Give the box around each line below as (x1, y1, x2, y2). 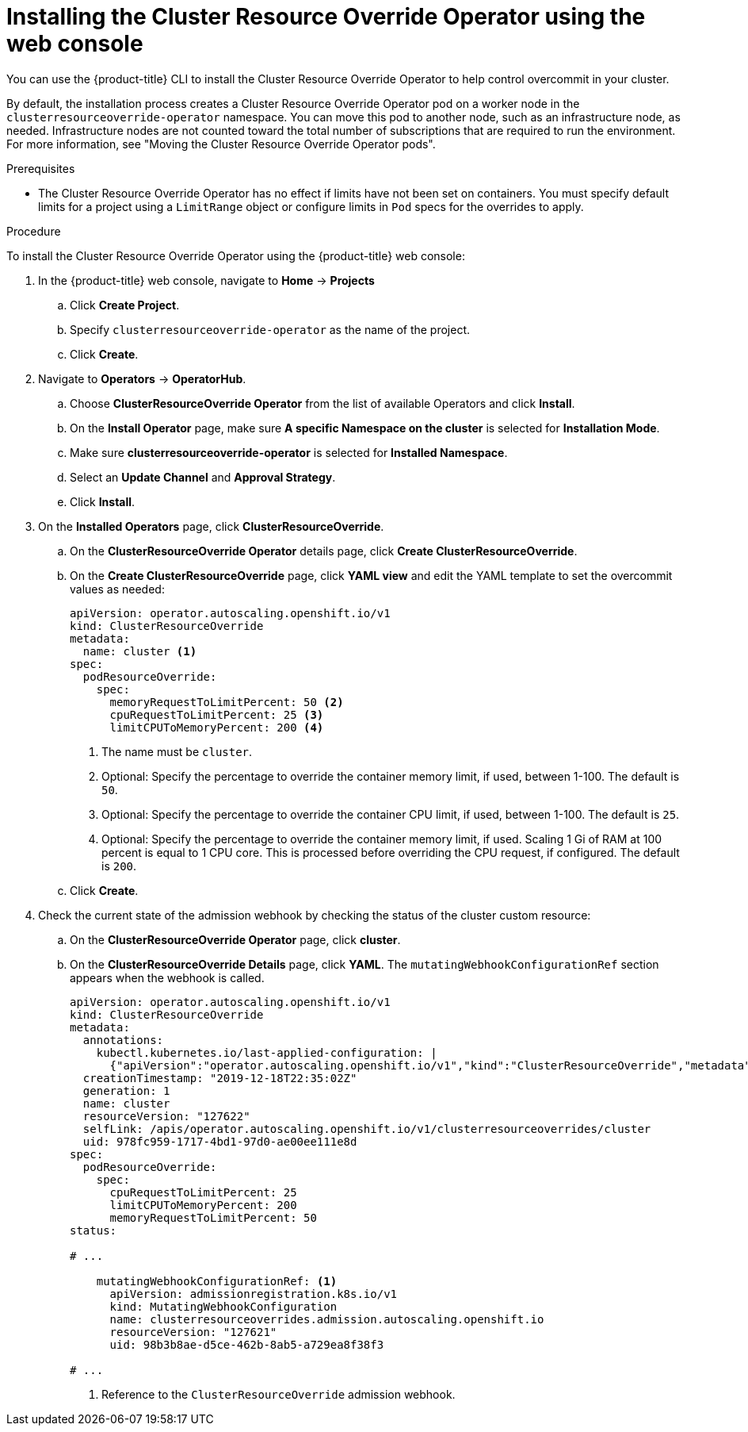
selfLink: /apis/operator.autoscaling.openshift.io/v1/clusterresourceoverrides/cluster (82, 1122, 651, 1135)
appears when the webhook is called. (70, 970, 265, 985)
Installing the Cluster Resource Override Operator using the (6, 3, 646, 30)
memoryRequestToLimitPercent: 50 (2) (109, 695, 344, 708)
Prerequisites (6, 161, 75, 175)
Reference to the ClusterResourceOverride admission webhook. (101, 1387, 456, 1401)
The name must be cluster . (101, 744, 253, 758)
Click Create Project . (70, 298, 180, 312)
